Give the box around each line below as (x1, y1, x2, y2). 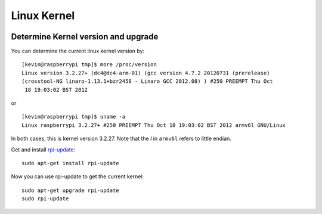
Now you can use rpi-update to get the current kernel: (11, 173, 144, 180)
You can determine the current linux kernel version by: (11, 48, 145, 55)
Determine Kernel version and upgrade (11, 32, 159, 42)
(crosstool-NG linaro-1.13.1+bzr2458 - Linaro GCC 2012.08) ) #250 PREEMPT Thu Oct (21, 78, 274, 85)
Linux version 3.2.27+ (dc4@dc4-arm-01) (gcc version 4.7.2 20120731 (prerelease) (21, 69, 270, 76)
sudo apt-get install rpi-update (21, 160, 119, 166)
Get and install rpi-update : (11, 146, 76, 153)
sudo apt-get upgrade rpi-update (21, 187, 119, 194)
